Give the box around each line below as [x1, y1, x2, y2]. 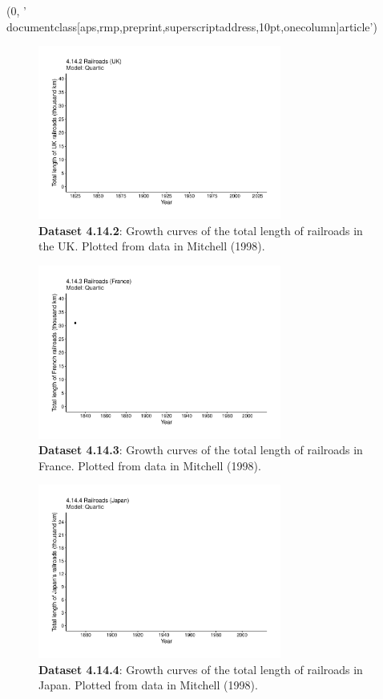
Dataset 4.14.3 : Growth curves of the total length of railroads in [38, 441, 363, 458]
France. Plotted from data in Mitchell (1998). [38, 457, 261, 473]
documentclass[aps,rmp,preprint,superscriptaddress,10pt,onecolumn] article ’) [6, 18, 377, 35]
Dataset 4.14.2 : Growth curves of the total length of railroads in [38, 221, 363, 238]
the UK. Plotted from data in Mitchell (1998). [38, 238, 265, 254]
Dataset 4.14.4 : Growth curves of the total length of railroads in [38, 660, 363, 677]
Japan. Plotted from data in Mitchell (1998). [38, 677, 258, 693]
